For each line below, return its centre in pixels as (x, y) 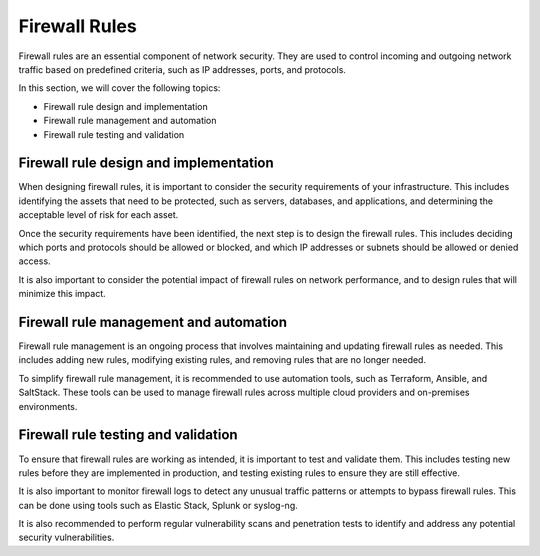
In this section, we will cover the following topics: (119, 88)
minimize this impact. (62, 294)
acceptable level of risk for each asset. (98, 215)
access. (34, 261)
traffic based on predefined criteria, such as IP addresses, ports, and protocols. (182, 69)
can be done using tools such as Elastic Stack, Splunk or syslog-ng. (158, 505)
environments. (48, 406)
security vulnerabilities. (66, 537)
